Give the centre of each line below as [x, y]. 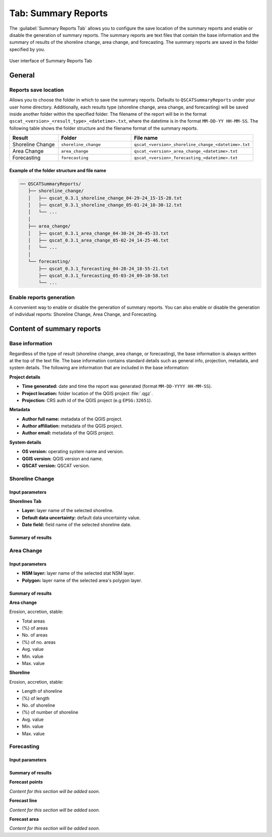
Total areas [33, 621]
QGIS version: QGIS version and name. [62, 459]
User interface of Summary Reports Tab [51, 61]
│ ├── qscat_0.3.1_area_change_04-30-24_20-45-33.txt [98, 233]
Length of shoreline [42, 691]
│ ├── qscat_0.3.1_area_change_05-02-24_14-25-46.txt [98, 240]
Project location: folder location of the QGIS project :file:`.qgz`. [87, 393]
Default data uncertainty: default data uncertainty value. [81, 518]
